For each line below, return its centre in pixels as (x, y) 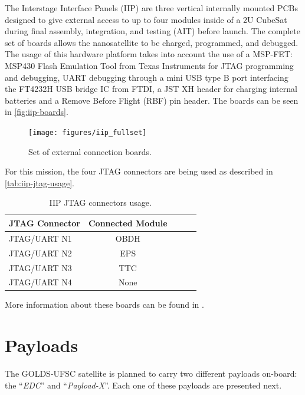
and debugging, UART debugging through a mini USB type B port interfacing (147, 77)
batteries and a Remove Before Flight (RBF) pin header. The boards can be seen (152, 100)
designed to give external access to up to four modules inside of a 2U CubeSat (146, 19)
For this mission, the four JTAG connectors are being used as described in (139, 171)
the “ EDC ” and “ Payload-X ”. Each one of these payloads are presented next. (143, 385)
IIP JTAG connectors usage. (100, 203)
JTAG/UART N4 (40, 282)
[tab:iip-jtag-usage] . (40, 182)
